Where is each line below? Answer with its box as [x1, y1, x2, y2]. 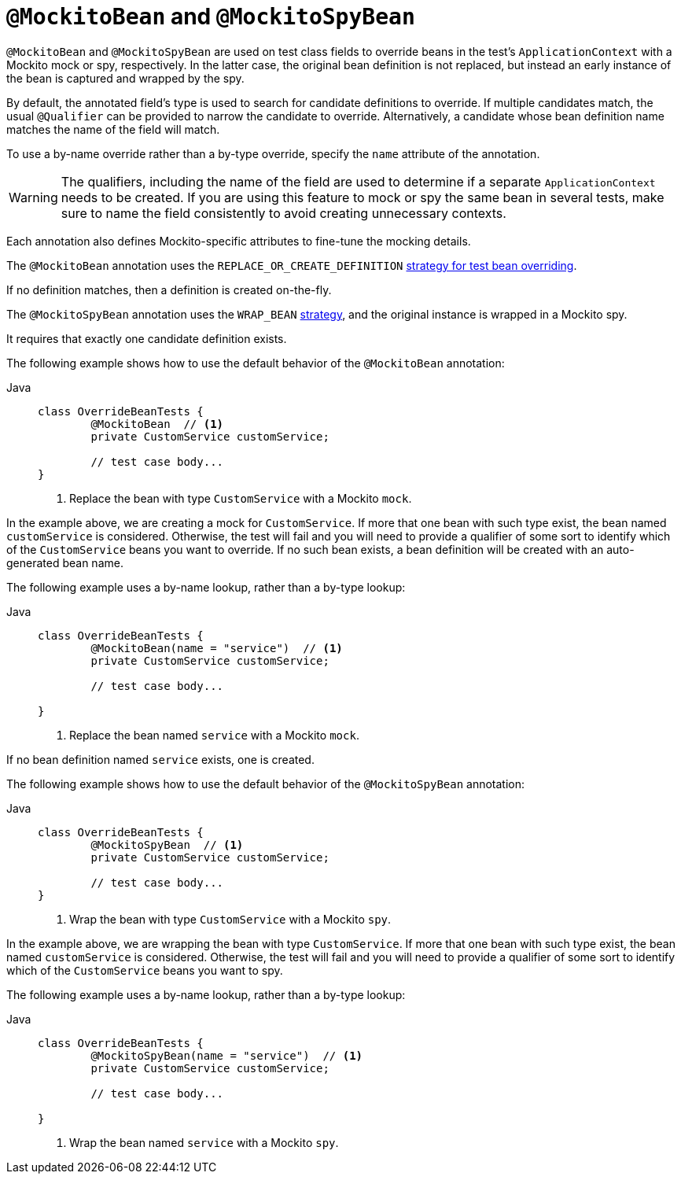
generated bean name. [6, 555, 123, 570]
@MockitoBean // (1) [90, 417, 224, 430]
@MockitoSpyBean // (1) [90, 838, 244, 851]
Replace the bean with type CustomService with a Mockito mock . [69, 491, 412, 505]
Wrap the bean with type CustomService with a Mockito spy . [69, 912, 392, 926]
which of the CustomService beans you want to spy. [6, 963, 283, 977]
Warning [9, 189, 58, 205]
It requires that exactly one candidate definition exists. [6, 331, 287, 345]
